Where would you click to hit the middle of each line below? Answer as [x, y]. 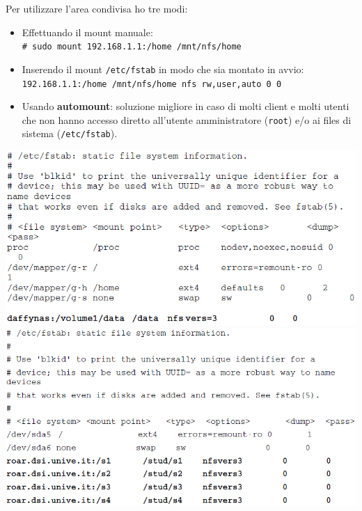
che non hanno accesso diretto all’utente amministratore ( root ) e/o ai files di [187, 119]
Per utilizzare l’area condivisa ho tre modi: [97, 8]
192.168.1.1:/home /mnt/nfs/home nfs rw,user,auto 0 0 [152, 84]
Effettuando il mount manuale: [87, 32]
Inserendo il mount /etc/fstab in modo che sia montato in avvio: [163, 69]
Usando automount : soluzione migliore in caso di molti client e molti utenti [186, 106]
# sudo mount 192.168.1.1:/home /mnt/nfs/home [132, 47]
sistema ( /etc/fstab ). [70, 133]
